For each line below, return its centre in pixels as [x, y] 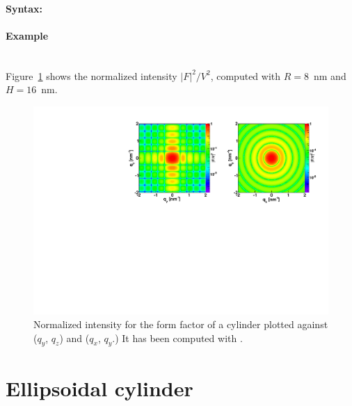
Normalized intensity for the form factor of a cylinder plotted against [181, 324]
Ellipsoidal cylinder [99, 388]
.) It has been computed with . [177, 338]
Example [27, 35]
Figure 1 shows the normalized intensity [91, 75]
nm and [330, 75]
